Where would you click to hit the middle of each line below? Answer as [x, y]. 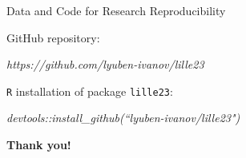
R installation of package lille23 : [90, 91]
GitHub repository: [53, 37]
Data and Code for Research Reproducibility [116, 10]
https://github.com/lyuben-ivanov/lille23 [105, 64]
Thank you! [39, 145]
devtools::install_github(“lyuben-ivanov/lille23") [123, 118]
